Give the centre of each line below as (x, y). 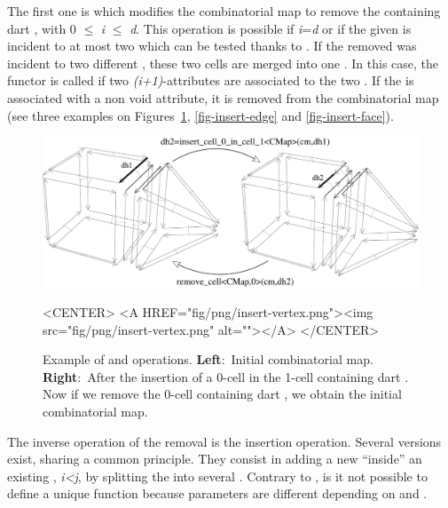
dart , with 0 (42, 28)
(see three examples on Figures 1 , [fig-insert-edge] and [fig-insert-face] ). (200, 115)
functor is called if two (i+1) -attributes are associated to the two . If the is (211, 80)
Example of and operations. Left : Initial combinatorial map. (208, 359)
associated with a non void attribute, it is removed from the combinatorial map (223, 97)
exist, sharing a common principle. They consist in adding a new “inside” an (215, 459)
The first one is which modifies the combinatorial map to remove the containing (224, 11)
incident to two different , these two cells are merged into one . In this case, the (223, 63)
